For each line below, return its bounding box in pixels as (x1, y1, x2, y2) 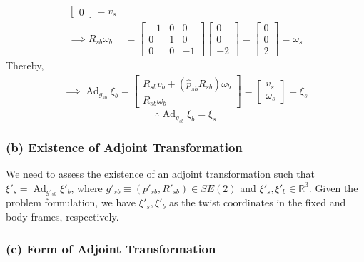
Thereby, (6, 58, 44, 73)
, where (71, 180, 103, 195)
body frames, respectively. (6, 208, 119, 223)
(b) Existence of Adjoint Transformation (6, 138, 243, 156)
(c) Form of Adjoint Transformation (6, 239, 216, 257)
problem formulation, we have (6, 195, 136, 210)
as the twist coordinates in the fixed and (169, 195, 346, 210)
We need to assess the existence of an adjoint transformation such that (6, 166, 315, 181)
